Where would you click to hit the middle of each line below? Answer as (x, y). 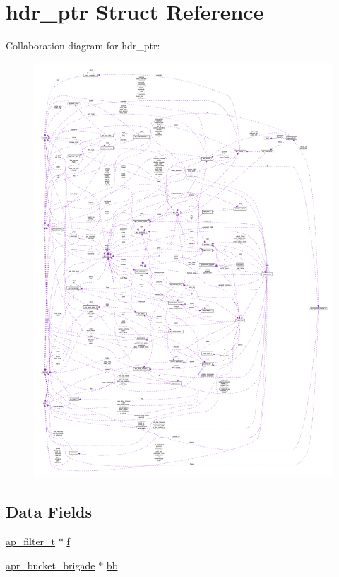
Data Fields (49, 512)
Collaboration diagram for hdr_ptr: (83, 46)
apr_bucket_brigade (50, 565)
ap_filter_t (31, 541)
